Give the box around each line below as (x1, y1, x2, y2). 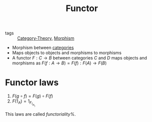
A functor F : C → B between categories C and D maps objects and (12, 55, 147, 61)
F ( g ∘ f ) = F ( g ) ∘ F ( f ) (12, 93, 54, 99)
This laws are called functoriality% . (5, 111, 76, 117)
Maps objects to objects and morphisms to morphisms (12, 50, 122, 56)
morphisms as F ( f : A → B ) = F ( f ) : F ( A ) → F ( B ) (12, 60, 107, 66)
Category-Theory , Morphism (17, 35, 75, 41)
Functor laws (5, 77, 59, 88)
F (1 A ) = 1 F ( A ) (12, 98, 36, 107)
